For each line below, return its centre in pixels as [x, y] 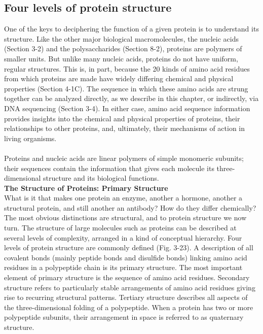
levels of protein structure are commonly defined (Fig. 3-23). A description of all [129, 247]
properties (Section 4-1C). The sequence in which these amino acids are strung [126, 88]
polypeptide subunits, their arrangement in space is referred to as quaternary [124, 317]
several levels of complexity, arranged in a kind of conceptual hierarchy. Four [123, 237]
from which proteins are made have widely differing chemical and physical [119, 78]
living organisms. [30, 138]
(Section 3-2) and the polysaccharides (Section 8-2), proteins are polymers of [123, 48]
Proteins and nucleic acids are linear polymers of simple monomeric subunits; [124, 158]
